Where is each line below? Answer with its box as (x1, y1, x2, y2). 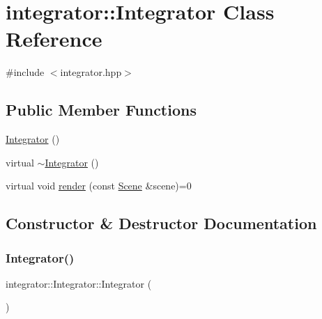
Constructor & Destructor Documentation (6, 212, 317, 234)
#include (6, 65, 45, 79)
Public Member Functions (6, 99, 197, 120)
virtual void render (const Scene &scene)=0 (6, 178, 192, 193)
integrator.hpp (60, 65, 122, 79)
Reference (6, 24, 102, 53)
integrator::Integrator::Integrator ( (6, 276, 152, 290)
